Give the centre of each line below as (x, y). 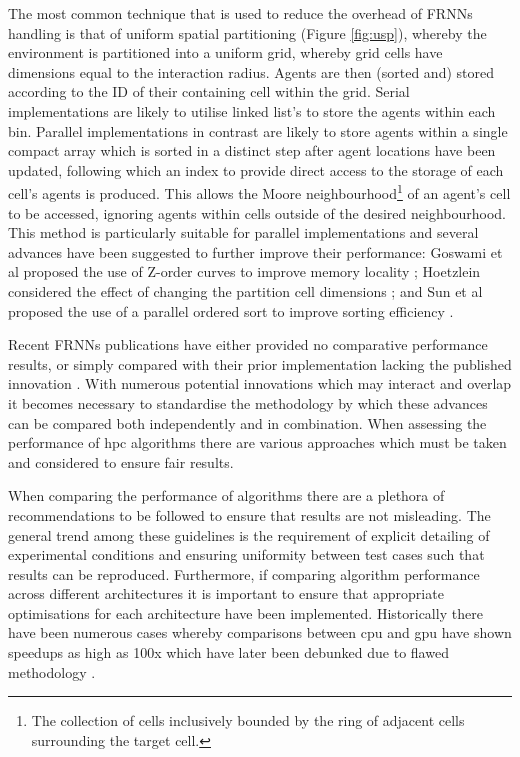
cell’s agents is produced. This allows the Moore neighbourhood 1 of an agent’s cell (259, 191)
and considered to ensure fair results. (121, 461)
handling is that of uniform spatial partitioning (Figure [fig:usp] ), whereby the (247, 32)
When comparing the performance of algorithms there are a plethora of (226, 495)
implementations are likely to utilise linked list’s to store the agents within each (252, 110)
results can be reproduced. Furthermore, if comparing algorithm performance (244, 573)
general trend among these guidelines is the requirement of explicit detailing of (249, 534)
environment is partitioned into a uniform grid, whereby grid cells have (225, 52)
